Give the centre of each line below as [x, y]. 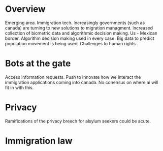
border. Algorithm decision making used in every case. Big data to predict [80, 38]
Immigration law [39, 141]
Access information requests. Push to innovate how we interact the [73, 77]
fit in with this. [19, 88]
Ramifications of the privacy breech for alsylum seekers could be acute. [78, 121]
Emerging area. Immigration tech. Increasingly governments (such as [75, 23]
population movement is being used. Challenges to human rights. [71, 43]
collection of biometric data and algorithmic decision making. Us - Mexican [81, 33]
